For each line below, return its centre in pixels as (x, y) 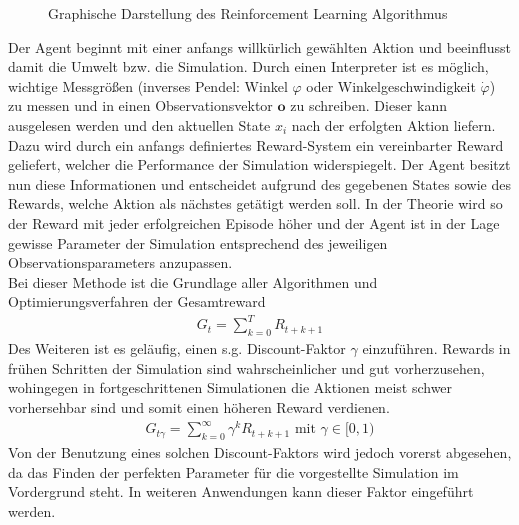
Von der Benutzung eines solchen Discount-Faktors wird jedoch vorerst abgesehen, (260, 451)
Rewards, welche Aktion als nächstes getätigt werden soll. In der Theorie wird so (255, 203)
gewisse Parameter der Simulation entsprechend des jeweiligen (198, 242)
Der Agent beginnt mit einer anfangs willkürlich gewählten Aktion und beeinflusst (260, 46)
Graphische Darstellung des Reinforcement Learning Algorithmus (248, 13)
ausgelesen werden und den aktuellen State (139, 124)
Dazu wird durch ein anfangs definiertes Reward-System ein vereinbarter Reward (256, 144)
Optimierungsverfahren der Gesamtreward (137, 301)
